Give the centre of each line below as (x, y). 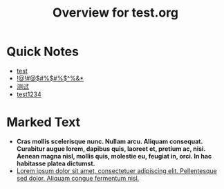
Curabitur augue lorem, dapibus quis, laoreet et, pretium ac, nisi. (111, 148)
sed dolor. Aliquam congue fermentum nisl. (78, 178)
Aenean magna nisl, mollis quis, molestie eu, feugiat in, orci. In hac (114, 156)
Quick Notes (43, 52)
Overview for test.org (115, 13)
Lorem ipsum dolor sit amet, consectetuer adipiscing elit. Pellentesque (116, 170)
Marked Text (44, 122)
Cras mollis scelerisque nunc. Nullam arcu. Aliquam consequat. (110, 141)
